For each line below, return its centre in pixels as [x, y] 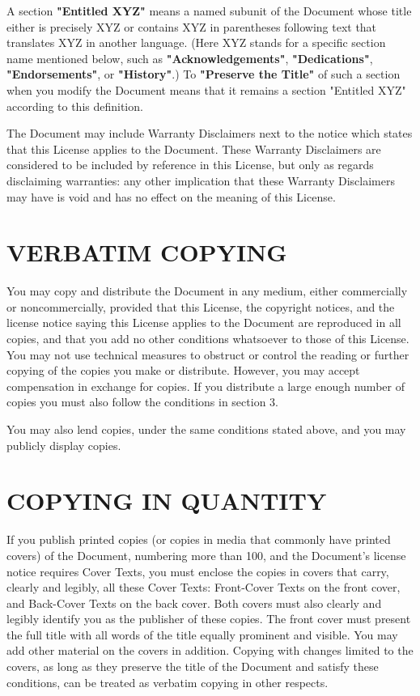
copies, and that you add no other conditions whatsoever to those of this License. [208, 339]
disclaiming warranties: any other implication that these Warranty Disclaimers [201, 180]
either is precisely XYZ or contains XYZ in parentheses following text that [192, 26]
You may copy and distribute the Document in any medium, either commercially [207, 291]
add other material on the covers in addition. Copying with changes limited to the [210, 650]
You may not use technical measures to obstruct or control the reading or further [208, 354]
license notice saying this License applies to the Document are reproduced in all [204, 323]
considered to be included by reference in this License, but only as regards [190, 165]
